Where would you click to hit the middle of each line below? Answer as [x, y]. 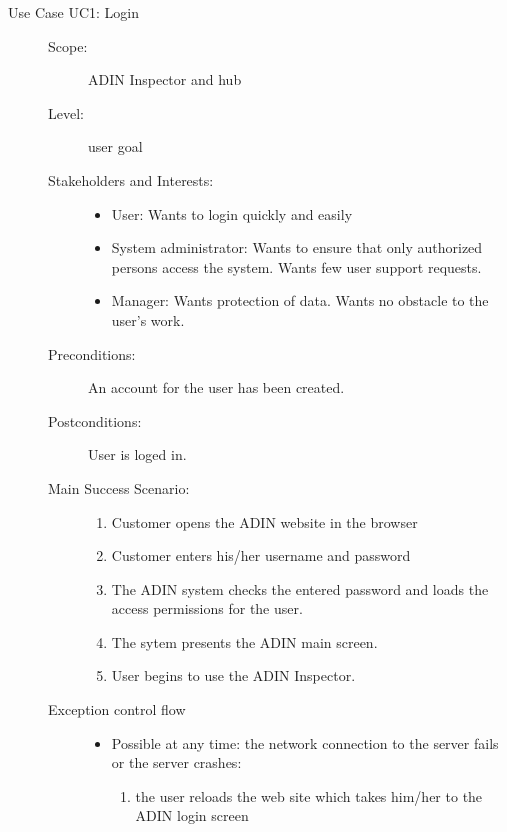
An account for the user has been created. [216, 387]
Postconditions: [95, 420]
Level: [66, 112]
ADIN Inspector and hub [165, 79]
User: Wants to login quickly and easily [232, 213]
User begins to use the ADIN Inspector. [233, 675]
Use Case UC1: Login [73, 12]
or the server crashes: [176, 762]
